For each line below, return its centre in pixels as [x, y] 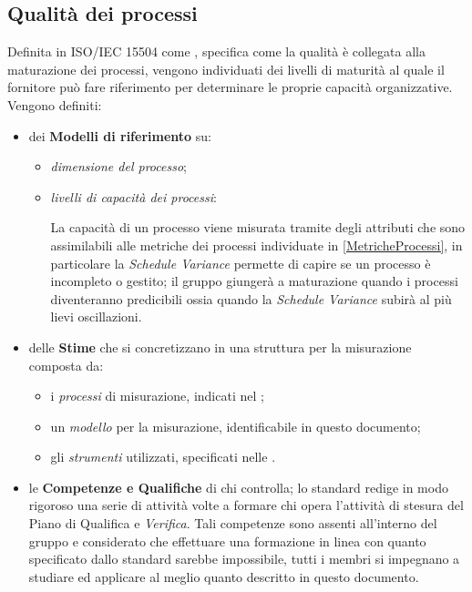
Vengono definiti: [55, 104]
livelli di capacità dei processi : [133, 196]
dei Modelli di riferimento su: [120, 135]
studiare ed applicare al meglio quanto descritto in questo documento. [224, 576]
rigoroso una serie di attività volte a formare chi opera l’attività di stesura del [246, 505]
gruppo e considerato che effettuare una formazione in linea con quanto [227, 541]
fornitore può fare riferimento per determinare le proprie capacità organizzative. [230, 87]
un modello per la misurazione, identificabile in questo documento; [236, 426]
